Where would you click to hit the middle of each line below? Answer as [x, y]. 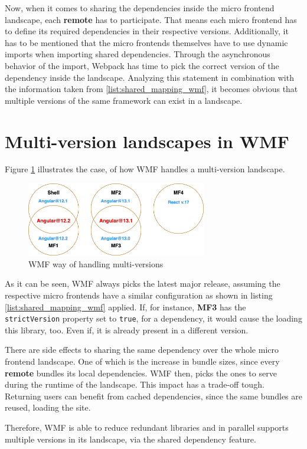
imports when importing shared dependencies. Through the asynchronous [138, 54]
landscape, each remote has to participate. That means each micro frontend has [151, 19]
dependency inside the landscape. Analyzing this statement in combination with [149, 77]
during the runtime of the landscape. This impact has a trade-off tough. [135, 384]
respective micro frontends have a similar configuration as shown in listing [139, 295]
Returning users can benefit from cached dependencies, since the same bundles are [153, 396]
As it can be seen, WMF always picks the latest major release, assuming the [143, 284]
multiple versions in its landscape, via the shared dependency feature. [130, 439]
